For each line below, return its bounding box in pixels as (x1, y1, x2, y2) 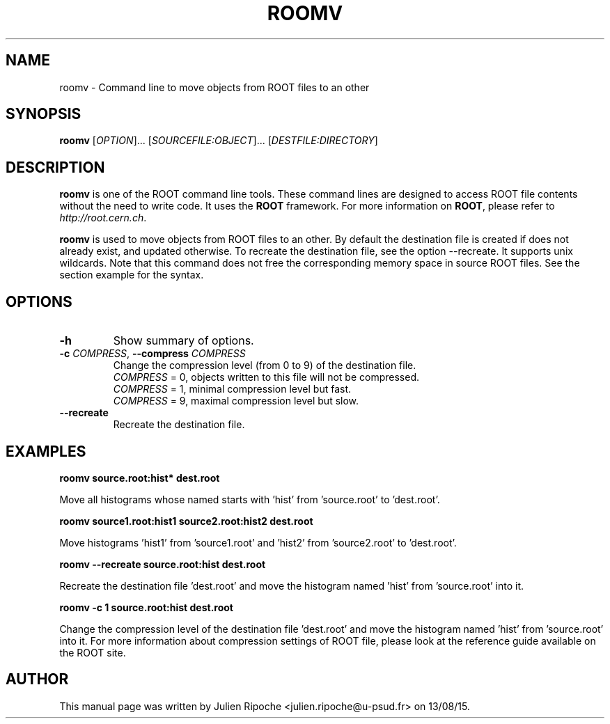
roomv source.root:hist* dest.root (59, 471, 220, 484)
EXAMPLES (6, 442, 86, 460)
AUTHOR (6, 670, 69, 688)
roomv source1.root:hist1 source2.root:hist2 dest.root (59, 514, 313, 527)
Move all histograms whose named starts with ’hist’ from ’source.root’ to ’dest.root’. (59, 493, 440, 505)
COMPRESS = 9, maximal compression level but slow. (113, 395, 359, 407)
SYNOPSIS (6, 105, 81, 123)
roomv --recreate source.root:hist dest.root (59, 558, 266, 570)
